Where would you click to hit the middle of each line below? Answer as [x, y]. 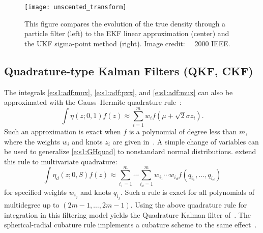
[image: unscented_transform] [76, 7]
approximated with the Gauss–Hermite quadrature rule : [93, 102]
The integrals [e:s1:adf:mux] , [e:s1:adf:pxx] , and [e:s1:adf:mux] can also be [119, 92]
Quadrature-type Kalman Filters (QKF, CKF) [129, 70]
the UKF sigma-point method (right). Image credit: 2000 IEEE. [127, 43]
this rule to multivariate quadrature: [61, 161]
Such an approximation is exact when [63, 131]
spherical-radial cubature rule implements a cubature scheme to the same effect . [130, 225]
